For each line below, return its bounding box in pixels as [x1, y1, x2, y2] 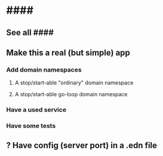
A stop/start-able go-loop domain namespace [14, 91, 128, 98]
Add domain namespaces [6, 65, 82, 74]
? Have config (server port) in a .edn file [6, 140, 157, 150]
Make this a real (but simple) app [6, 47, 130, 57]
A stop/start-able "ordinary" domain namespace [14, 79, 134, 87]
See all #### [6, 27, 54, 38]
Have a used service [6, 106, 67, 114]
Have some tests [6, 122, 56, 130]
